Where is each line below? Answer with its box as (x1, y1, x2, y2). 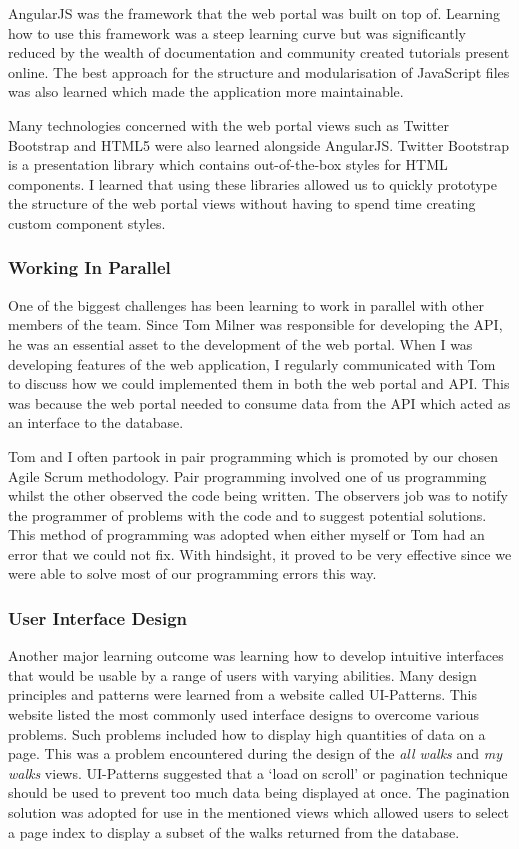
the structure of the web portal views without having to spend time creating (8, 193, 476, 214)
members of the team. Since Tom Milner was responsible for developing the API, (8, 314, 503, 335)
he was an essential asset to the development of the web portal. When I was (8, 333, 473, 354)
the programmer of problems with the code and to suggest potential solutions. (8, 504, 487, 525)
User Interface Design (8, 605, 187, 630)
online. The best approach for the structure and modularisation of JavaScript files (8, 61, 510, 82)
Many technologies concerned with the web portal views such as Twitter (8, 114, 449, 135)
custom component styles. (8, 212, 166, 233)
